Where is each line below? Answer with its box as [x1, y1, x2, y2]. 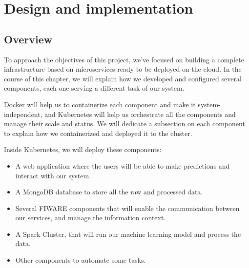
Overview [4, 31, 53, 46]
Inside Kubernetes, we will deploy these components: [4, 144, 162, 154]
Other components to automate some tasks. [15, 255, 146, 265]
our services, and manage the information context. [15, 212, 166, 223]
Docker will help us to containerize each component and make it [4, 99, 196, 109]
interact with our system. [15, 170, 91, 180]
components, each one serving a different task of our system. [4, 83, 185, 93]
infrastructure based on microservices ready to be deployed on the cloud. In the [4, 64, 242, 74]
